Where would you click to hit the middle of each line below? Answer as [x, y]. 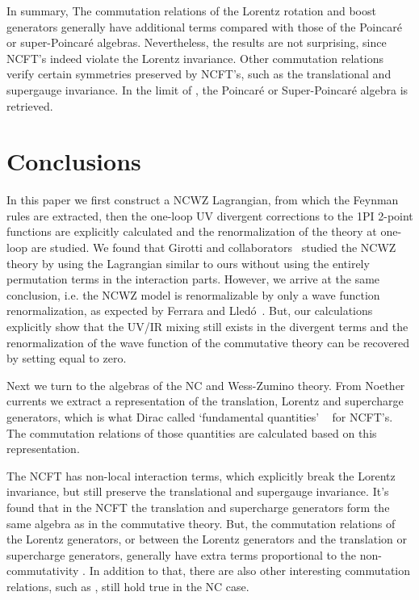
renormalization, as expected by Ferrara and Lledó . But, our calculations [190, 310]
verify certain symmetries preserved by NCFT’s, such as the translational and [199, 74]
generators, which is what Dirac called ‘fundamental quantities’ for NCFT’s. [200, 417]
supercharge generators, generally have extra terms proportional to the [182, 554]
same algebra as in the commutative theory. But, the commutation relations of [201, 523]
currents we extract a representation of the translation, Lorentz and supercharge [205, 401]
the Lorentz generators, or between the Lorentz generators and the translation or [207, 539]
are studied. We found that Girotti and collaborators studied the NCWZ [214, 248]
